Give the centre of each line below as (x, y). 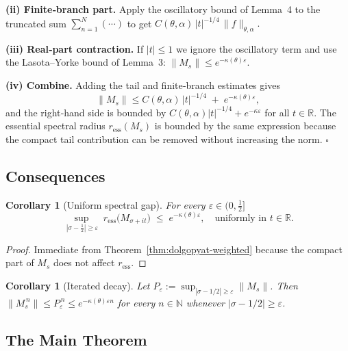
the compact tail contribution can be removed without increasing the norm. (164, 139)
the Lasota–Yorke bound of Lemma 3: (86, 62)
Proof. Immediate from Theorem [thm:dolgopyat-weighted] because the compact (174, 249)
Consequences (55, 175)
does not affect (84, 262)
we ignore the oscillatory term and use (257, 48)
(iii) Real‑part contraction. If (75, 48)
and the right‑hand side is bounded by (86, 112)
